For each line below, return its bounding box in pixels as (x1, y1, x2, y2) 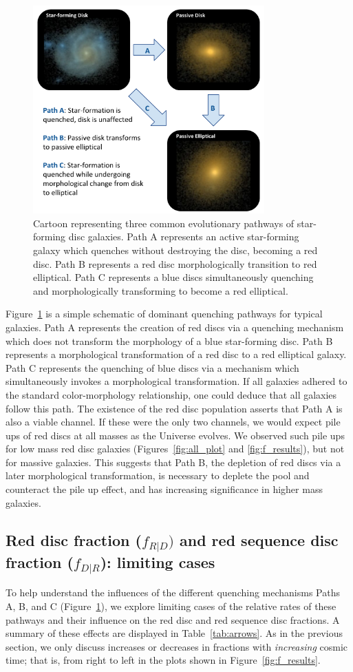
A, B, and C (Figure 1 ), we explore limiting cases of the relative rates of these (6, 599, 336, 613)
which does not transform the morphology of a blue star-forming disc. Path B (6, 333, 333, 348)
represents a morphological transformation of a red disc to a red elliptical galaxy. (6, 347, 347, 361)
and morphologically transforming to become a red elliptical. (33, 283, 288, 297)
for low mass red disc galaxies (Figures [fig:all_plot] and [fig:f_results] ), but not (6, 441, 345, 456)
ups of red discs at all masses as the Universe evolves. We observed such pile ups (6, 428, 345, 442)
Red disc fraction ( (6, 529, 142, 550)
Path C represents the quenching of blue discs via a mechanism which (6, 360, 299, 375)
